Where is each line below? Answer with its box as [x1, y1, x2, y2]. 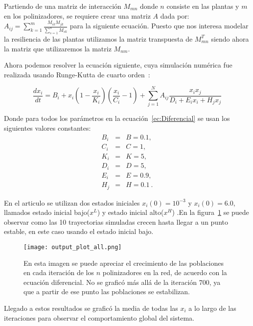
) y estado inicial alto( [97, 207, 164, 217]
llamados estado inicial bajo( [4, 207, 90, 217]
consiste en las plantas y [166, 1, 239, 11]
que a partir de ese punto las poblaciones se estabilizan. [23, 286, 190, 297]
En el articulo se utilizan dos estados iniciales [4, 197, 140, 208]
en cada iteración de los [23, 267, 94, 278]
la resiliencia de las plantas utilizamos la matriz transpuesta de [4, 33, 193, 44]
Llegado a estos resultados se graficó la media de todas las [4, 303, 178, 313]
